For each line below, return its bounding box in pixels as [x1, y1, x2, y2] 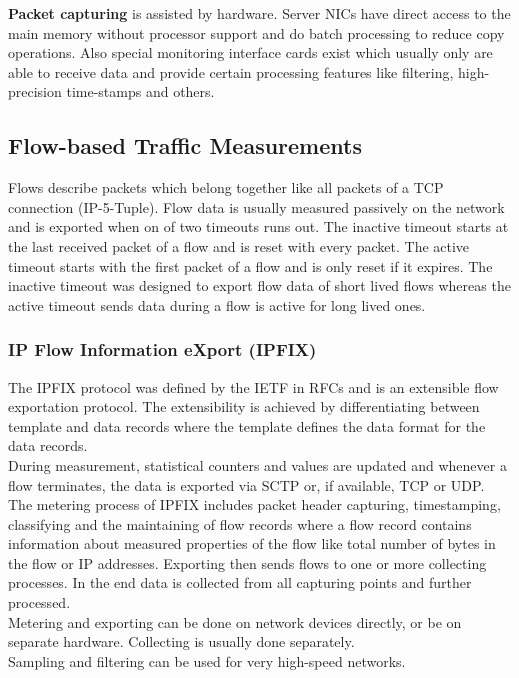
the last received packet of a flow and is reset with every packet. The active [8, 235, 470, 256]
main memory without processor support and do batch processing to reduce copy [8, 22, 505, 43]
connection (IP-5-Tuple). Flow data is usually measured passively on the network [8, 196, 505, 217]
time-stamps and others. [66, 81, 215, 102]
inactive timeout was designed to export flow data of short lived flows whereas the [8, 275, 511, 296]
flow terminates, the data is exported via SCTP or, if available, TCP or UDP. [8, 474, 485, 495]
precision [8, 81, 62, 102]
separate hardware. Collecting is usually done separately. [8, 631, 355, 652]
